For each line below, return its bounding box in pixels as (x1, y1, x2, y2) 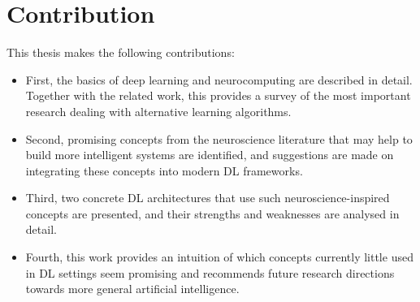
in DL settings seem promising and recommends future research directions (25, 264, 395, 281)
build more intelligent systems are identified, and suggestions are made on (25, 146, 394, 163)
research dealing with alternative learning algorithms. (25, 102, 292, 119)
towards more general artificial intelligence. (25, 280, 240, 297)
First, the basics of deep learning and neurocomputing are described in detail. (25, 71, 413, 88)
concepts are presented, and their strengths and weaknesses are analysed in (25, 205, 400, 222)
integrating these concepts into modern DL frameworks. (25, 162, 303, 179)
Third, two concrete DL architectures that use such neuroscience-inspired (25, 189, 390, 206)
